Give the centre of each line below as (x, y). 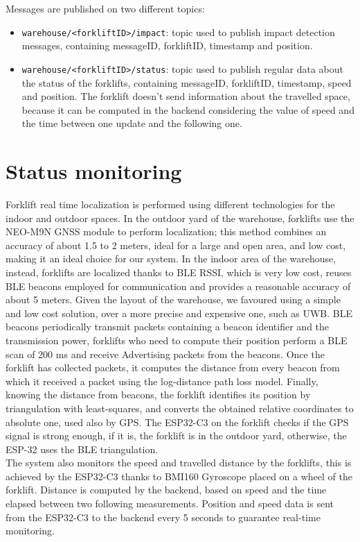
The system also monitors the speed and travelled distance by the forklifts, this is (179, 463)
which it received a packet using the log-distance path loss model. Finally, (162, 381)
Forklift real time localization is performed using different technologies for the (170, 204)
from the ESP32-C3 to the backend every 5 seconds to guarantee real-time (163, 517)
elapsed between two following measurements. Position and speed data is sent (170, 503)
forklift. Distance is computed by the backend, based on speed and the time (166, 490)
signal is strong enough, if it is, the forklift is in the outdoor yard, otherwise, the (176, 435)
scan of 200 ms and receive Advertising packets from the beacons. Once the (165, 354)
